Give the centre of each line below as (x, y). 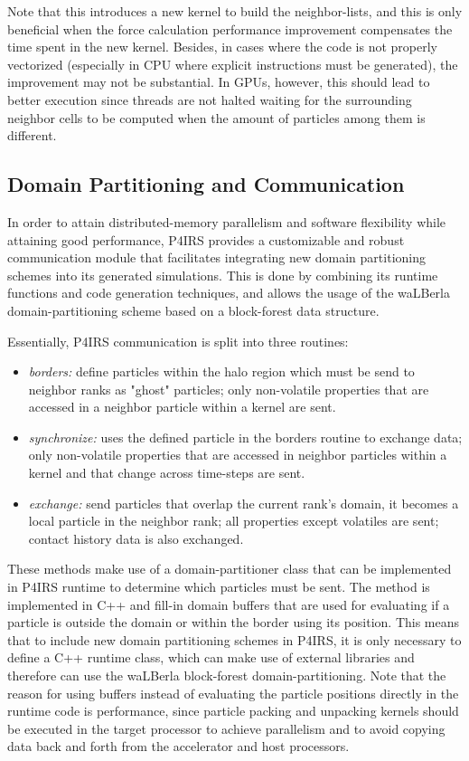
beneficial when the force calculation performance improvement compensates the (230, 29)
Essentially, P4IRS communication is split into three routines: (178, 341)
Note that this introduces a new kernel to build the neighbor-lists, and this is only (235, 11)
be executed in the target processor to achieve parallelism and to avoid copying (226, 728)
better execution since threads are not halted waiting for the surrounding (210, 99)
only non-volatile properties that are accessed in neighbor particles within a (238, 455)
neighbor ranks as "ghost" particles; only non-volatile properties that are (229, 389)
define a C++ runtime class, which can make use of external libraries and (211, 657)
